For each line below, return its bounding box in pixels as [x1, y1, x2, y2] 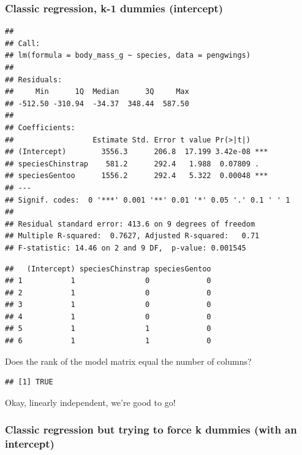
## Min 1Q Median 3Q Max [5, 87, 189, 96]
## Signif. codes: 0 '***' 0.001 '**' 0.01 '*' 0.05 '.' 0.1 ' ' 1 [5, 195, 290, 204]
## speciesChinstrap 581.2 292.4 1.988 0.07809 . [5, 159, 260, 168]
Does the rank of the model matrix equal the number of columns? [5, 354, 252, 367]
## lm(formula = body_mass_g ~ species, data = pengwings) [5, 51, 251, 60]
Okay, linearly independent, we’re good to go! [5, 395, 176, 408]
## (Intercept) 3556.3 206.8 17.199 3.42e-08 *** [5, 147, 268, 157]
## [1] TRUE [5, 378, 53, 387]
